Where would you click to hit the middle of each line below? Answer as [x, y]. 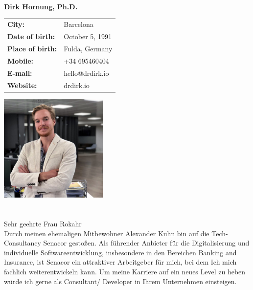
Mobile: [21, 60]
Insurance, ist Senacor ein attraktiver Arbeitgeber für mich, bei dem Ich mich [120, 262]
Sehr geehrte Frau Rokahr [43, 224]
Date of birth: [31, 36]
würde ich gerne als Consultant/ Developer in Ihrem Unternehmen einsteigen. [120, 281]
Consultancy [23, 243]
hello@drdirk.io [86, 73]
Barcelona [79, 24]
